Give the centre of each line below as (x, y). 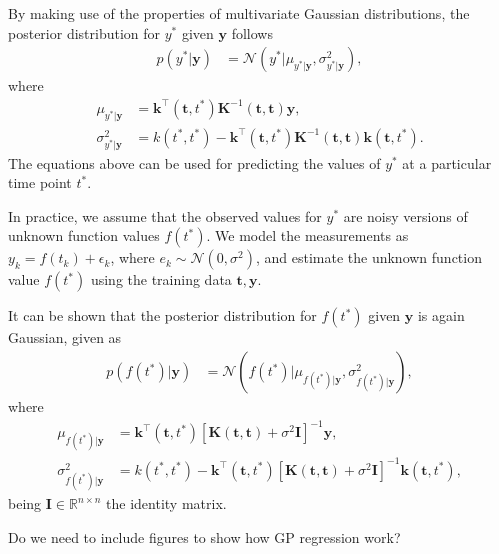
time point (40, 182)
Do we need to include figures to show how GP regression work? (204, 536)
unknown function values (84, 235)
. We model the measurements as (307, 235)
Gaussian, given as (65, 337)
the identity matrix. (166, 503)
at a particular (447, 162)
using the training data (161, 279)
